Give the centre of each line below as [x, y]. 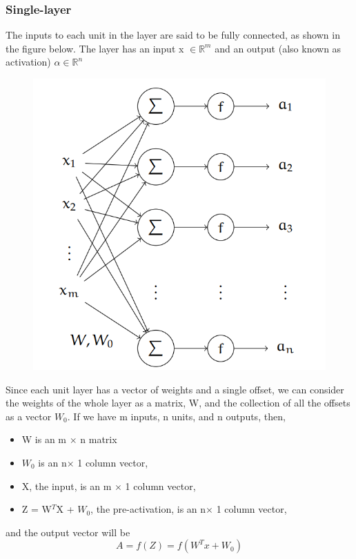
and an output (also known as [278, 48]
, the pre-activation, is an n [148, 509]
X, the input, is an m [67, 486]
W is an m [44, 439]
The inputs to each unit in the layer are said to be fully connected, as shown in [173, 35]
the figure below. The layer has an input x [95, 48]
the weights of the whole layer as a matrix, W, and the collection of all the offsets [178, 403]
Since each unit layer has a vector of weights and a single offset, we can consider [175, 389]
